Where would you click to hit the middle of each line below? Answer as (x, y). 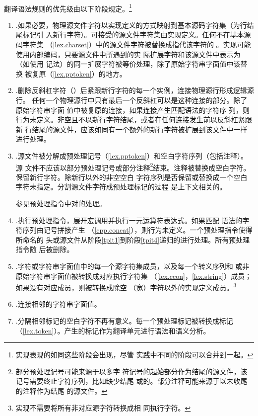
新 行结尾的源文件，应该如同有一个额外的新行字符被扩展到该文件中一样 (131, 129)
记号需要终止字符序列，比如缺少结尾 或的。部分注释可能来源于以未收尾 (131, 381)
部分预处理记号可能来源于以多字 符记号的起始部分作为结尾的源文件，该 (131, 371)
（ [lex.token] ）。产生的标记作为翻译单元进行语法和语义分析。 (113, 330)
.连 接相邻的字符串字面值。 (58, 304)
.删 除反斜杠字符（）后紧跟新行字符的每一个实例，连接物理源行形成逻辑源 (135, 90)
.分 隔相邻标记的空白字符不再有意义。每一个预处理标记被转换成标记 (124, 321)
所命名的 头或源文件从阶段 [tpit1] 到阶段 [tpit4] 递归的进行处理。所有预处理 (133, 239)
